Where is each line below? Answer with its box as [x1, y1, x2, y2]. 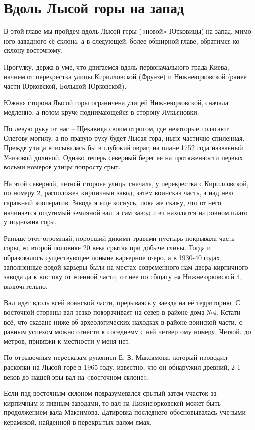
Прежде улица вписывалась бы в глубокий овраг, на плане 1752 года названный [4, 143, 243, 153]
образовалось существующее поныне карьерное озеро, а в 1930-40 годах [4, 252, 220, 262]
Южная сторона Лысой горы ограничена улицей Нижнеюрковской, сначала [4, 97, 228, 107]
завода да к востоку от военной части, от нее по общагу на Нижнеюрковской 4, [4, 271, 242, 282]
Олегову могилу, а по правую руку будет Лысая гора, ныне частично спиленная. [4, 133, 245, 143]
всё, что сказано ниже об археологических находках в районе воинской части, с [4, 316, 242, 327]
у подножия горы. [4, 216, 57, 227]
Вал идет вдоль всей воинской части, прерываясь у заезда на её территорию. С [4, 297, 240, 308]
